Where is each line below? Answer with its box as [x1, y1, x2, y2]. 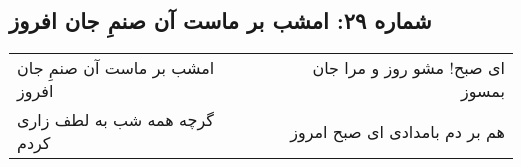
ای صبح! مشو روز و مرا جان [312, 56, 505, 80]
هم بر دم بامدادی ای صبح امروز [290, 119, 505, 143]
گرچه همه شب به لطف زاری [17, 108, 214, 132]
